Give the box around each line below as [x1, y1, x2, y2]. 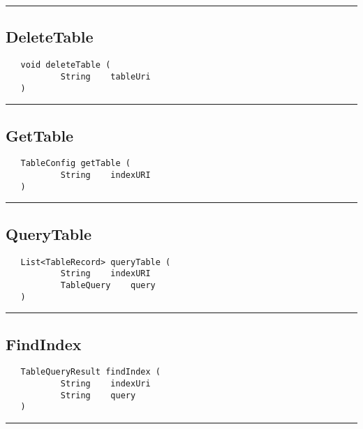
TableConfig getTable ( [20, 158, 131, 169]
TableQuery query [60, 280, 156, 290]
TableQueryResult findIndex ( [20, 367, 161, 377]
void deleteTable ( [20, 60, 111, 70]
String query [60, 390, 136, 400]
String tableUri [60, 71, 151, 82]
